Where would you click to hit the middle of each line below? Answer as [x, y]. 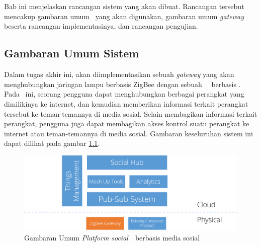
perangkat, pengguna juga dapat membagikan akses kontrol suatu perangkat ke [127, 124]
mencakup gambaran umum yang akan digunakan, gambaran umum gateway [124, 16]
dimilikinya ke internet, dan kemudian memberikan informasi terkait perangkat [126, 103]
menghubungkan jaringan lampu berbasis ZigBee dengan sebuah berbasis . [122, 84]
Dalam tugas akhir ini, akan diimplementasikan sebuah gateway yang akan [119, 74]
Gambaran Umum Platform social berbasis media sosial [112, 237]
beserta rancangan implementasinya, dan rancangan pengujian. [101, 26]
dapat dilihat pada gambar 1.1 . [52, 143]
